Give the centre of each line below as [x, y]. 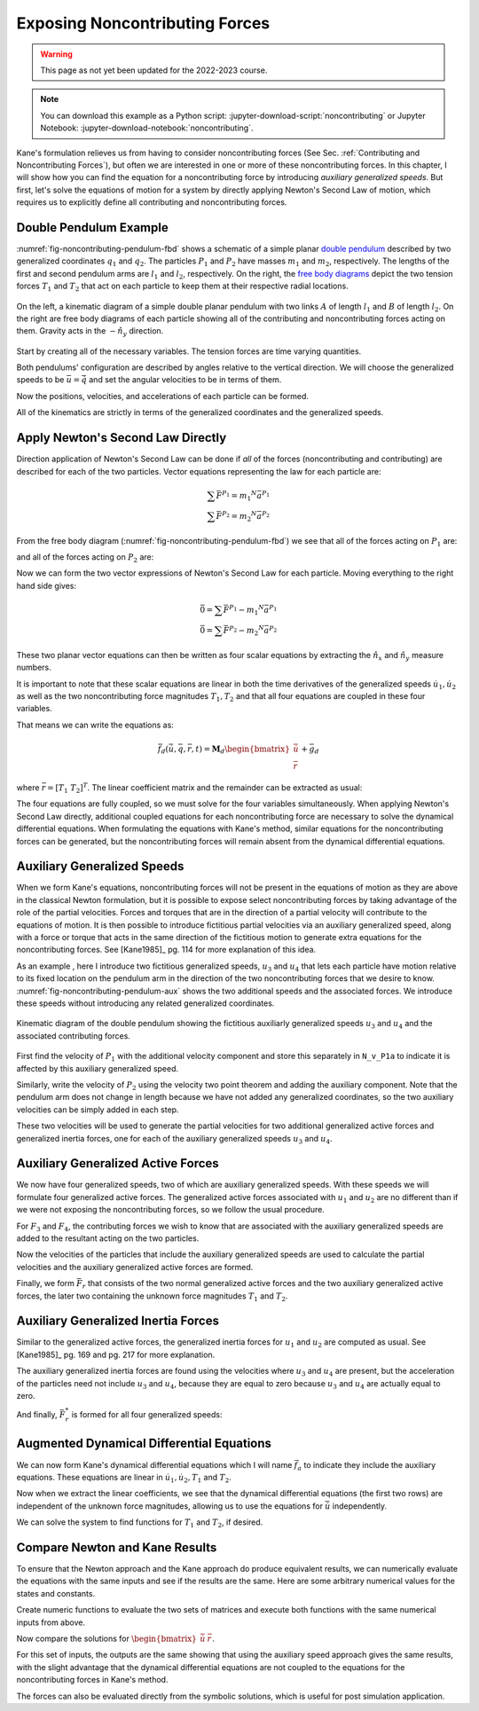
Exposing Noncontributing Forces [143, 23]
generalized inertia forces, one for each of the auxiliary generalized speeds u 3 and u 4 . [174, 1139]
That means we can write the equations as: [95, 725]
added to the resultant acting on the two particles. [108, 1238]
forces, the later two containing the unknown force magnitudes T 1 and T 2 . [152, 1297]
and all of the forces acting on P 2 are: [85, 557]
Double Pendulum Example [92, 228]
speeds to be [40, 380]
